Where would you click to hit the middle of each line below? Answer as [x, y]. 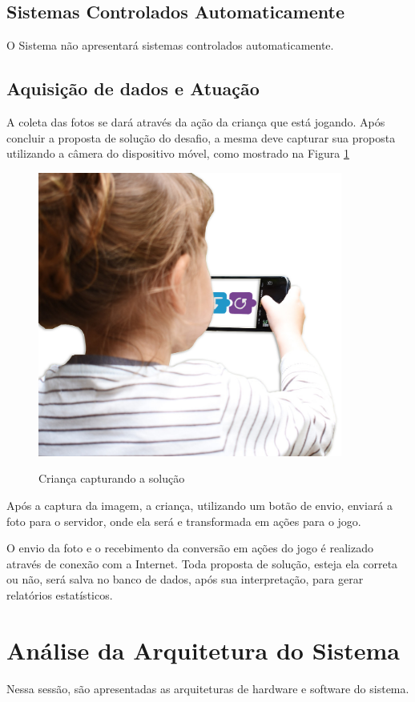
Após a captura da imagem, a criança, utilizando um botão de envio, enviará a [200, 505]
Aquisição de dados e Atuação [133, 88]
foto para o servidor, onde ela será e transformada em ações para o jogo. [184, 521]
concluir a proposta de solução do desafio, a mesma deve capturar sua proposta [201, 137]
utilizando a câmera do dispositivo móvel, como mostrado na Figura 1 [178, 153]
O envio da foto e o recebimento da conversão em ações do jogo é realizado [190, 548]
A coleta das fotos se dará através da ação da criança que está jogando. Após [196, 122]
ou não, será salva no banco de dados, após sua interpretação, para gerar [185, 579]
